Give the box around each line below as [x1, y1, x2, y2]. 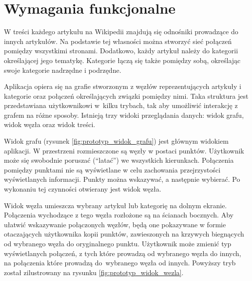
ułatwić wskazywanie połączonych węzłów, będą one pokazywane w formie [4, 219, 226, 229]
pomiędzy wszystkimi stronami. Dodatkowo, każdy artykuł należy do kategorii [4, 45, 238, 56]
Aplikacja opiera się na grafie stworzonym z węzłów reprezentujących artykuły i [4, 81, 241, 91]
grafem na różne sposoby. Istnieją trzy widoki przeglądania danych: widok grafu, [4, 109, 244, 120]
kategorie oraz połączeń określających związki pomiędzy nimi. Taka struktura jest [4, 90, 249, 101]
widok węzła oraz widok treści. [4, 119, 96, 130]
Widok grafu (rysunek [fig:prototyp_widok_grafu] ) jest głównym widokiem [4, 136, 229, 146]
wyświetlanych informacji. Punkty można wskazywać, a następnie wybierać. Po [4, 174, 240, 184]
